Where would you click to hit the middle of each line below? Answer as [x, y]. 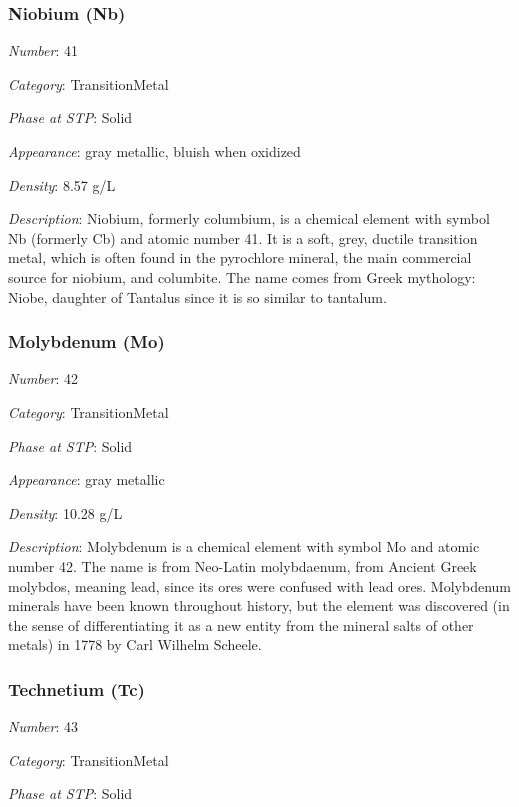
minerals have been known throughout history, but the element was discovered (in [259, 605]
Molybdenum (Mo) [86, 341]
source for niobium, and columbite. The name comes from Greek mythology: [242, 276]
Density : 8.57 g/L [62, 184]
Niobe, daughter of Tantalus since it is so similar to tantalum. [197, 296]
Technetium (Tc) [76, 688]
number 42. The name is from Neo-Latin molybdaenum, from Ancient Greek [242, 565]
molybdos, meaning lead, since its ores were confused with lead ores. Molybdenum [260, 585]
